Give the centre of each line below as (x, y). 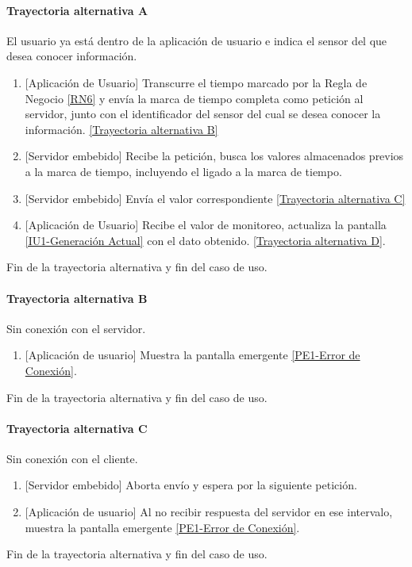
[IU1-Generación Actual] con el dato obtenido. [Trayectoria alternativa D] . (205, 240)
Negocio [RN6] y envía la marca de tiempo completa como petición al (194, 98)
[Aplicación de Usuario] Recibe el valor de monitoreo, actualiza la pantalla (206, 225)
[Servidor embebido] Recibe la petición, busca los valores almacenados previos (214, 156)
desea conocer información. (72, 56)
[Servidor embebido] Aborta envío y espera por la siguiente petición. (191, 485)
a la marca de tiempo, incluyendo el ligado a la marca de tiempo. (183, 171)
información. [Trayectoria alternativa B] (121, 129)
